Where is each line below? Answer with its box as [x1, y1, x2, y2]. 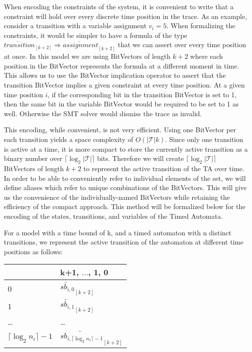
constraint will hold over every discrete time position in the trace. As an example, [4, 11, 247, 21]
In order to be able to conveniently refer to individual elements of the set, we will [4, 173, 246, 183]
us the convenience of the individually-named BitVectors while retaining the [4, 192, 230, 202]
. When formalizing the [166, 20, 235, 31]
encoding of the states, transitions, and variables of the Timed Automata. [4, 211, 223, 221]
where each [190, 51, 223, 61]
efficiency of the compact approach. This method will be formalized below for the [4, 201, 246, 211]
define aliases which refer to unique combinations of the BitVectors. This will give [4, 182, 247, 193]
